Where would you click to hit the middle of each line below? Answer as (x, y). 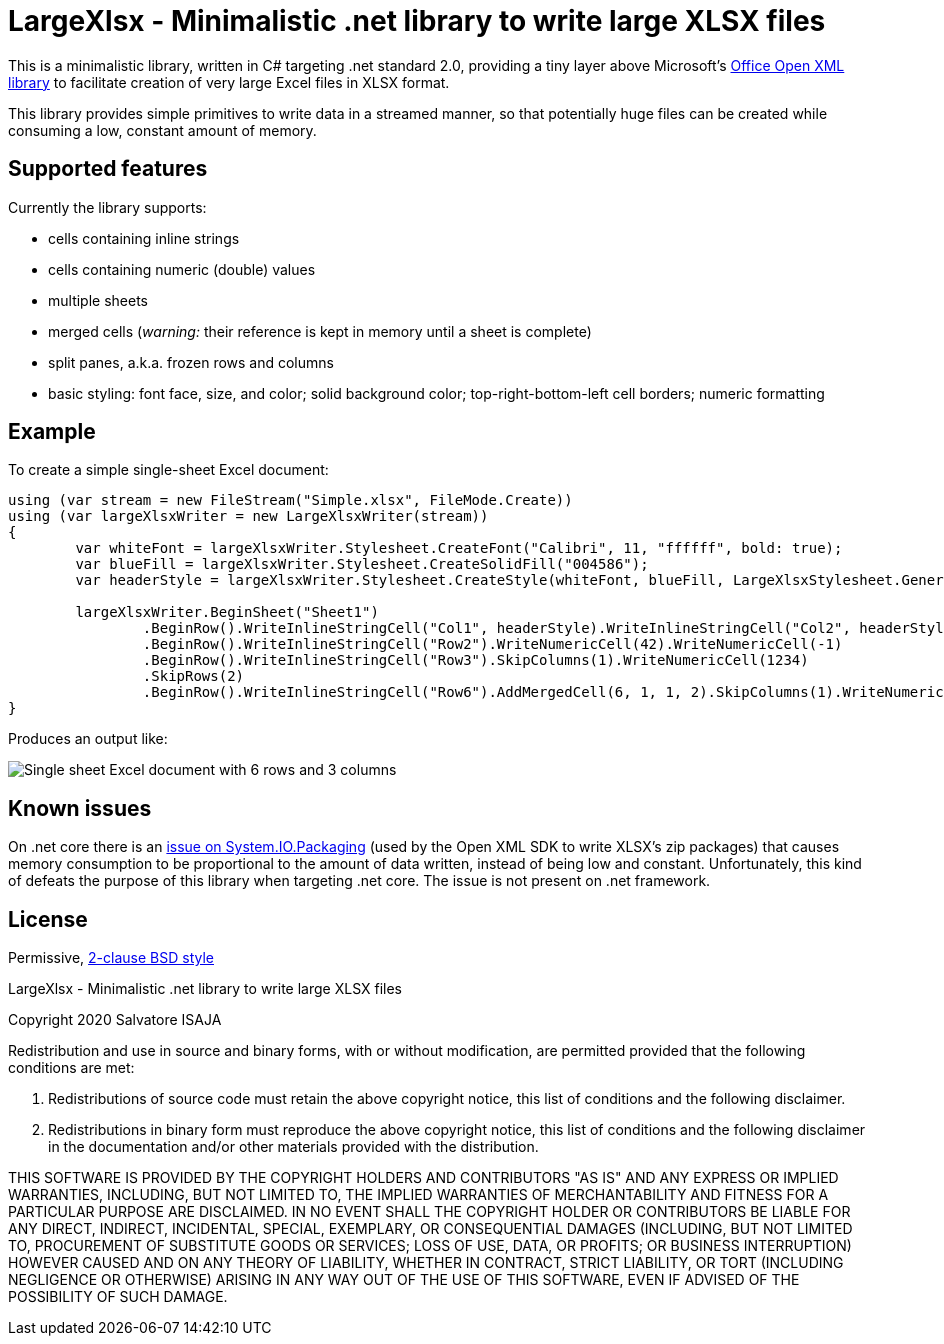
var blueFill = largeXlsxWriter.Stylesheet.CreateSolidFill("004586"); (362, 564)
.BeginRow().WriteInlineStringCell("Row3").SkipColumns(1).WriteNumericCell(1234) (475, 660)
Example (52, 432)
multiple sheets (98, 300)
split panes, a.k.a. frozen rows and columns (191, 362)
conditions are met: (71, 1068)
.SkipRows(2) (193, 676)
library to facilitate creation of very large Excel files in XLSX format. (229, 82)
